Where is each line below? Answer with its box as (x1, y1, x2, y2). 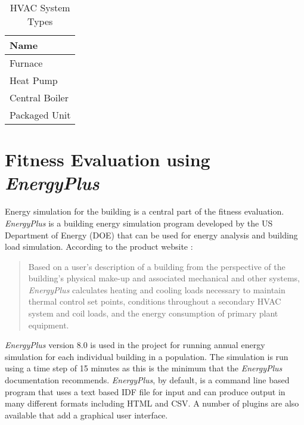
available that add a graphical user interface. (5, 408, 168, 421)
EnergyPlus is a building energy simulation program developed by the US (5, 216, 273, 229)
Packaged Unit (10, 108, 71, 122)
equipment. (28, 318, 69, 331)
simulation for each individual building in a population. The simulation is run (5, 350, 289, 362)
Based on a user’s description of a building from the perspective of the (28, 260, 286, 272)
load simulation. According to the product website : (5, 240, 193, 253)
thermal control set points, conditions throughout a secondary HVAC (28, 295, 281, 308)
